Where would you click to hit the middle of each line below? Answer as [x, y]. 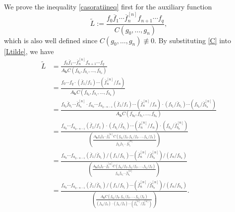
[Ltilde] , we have [29, 51]
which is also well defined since [51, 40]
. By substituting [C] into [193, 40]
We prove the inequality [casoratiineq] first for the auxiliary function [108, 6]
